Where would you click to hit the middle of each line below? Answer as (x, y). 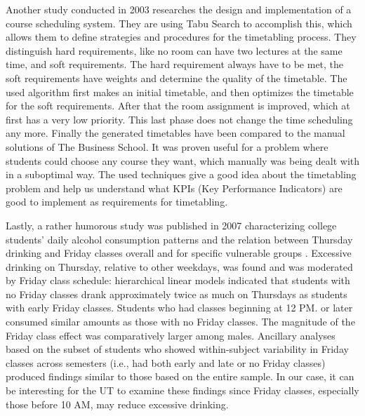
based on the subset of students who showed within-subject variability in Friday (177, 349)
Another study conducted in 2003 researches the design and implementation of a (179, 9)
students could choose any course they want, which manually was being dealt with (183, 160)
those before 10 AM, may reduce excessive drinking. (117, 404)
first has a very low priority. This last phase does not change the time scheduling (179, 119)
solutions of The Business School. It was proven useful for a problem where (167, 146)
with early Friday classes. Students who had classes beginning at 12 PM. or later (179, 308)
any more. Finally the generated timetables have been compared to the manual (175, 133)
